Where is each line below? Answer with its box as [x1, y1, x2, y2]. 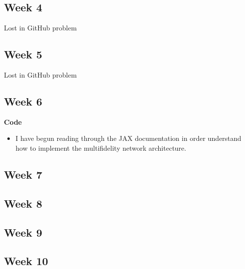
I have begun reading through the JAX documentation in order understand [15, 133, 242, 143]
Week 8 [4, 195, 42, 211]
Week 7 [4, 166, 42, 182]
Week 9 [4, 224, 42, 240]
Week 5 [4, 47, 42, 62]
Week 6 [4, 93, 42, 108]
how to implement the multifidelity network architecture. [15, 142, 186, 153]
